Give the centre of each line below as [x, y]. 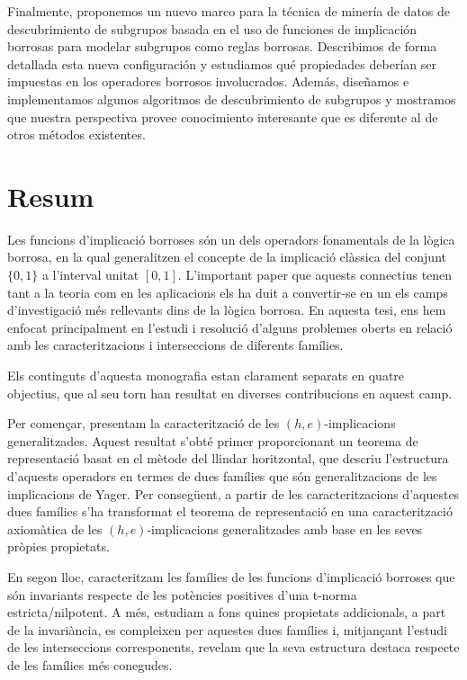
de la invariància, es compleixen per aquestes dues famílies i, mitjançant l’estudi [227, 629]
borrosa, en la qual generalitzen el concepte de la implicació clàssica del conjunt [227, 257]
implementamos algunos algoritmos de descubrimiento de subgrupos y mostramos [232, 98]
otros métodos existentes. [76, 134]
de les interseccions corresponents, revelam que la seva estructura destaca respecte [233, 647]
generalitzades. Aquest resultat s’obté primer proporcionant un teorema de [213, 440]
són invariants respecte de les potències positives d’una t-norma [182, 594]
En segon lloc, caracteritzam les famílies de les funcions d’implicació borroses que [231, 576]
